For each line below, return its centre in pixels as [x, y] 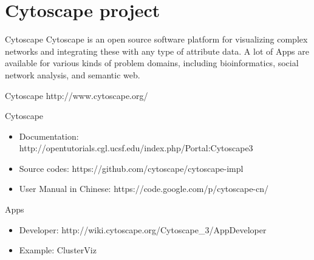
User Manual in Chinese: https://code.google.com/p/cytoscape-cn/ [144, 189]
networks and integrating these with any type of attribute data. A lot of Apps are [157, 51]
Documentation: [49, 136]
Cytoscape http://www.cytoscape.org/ [77, 95]
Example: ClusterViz [58, 250]
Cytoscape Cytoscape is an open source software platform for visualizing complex [156, 39]
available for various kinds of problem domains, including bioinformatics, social [152, 63]
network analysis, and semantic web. [73, 74]
